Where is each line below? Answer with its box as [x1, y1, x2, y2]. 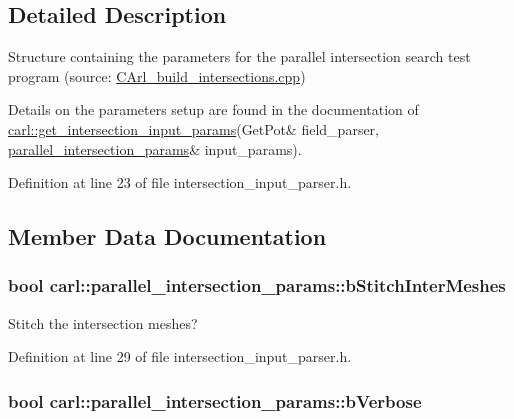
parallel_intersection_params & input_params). [8, 138, 302, 159]
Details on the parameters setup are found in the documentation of [8, 99, 419, 120]
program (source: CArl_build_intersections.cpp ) [8, 65, 306, 86]
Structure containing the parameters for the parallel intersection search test [8, 46, 471, 67]
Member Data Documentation [8, 221, 327, 252]
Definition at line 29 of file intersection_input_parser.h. [8, 346, 352, 367]
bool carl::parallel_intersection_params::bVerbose [8, 388, 422, 413]
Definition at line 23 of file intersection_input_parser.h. [8, 172, 352, 193]
